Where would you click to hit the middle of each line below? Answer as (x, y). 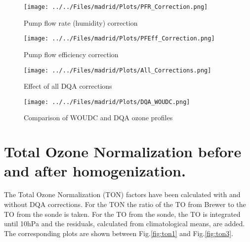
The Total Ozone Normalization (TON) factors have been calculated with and (122, 194)
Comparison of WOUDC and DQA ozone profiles (98, 118)
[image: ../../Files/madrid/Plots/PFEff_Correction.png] (119, 39)
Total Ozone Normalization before (123, 152)
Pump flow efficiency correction (71, 54)
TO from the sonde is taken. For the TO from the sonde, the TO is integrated (122, 214)
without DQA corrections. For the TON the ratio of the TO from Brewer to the (125, 204)
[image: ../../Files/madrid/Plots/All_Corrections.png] (118, 70)
